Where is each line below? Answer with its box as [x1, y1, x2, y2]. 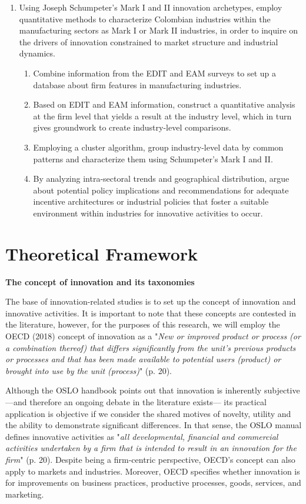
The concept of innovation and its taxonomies [5, 275, 195, 288]
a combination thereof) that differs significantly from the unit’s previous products [5, 341, 296, 353]
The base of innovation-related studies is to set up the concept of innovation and [5, 295, 296, 308]
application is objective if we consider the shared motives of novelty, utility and [5, 407, 291, 419]
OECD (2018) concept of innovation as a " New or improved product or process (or [5, 330, 301, 342]
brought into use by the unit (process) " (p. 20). [5, 364, 172, 376]
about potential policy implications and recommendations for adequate [33, 183, 289, 196]
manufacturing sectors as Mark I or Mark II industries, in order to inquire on [19, 24, 298, 36]
